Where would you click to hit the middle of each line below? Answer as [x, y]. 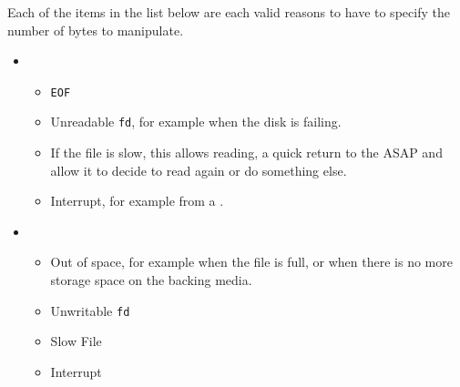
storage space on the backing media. [151, 280]
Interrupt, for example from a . [137, 201]
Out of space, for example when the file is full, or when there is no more [251, 262]
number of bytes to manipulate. [96, 30]
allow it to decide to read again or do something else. [199, 170]
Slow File [76, 341]
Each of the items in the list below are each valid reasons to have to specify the [229, 12]
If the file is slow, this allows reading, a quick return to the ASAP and [246, 153]
